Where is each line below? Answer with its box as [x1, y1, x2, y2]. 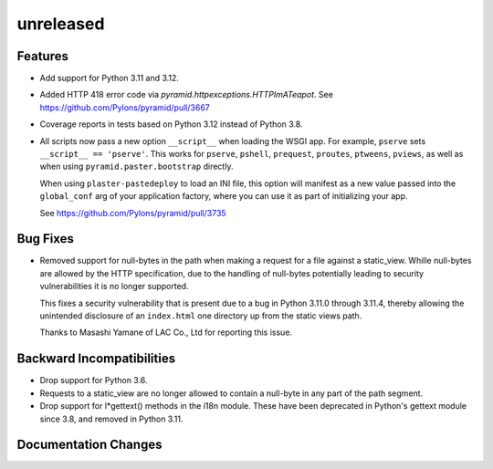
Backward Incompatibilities [16, 351, 176, 367]
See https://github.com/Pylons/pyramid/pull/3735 [39, 207, 227, 218]
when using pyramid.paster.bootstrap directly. [39, 161, 234, 172]
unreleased [16, 14, 105, 34]
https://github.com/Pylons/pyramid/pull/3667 [39, 101, 210, 113]
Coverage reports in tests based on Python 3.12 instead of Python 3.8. [39, 119, 303, 130]
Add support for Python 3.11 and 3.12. [39, 73, 180, 84]
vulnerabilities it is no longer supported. [39, 281, 189, 292]
